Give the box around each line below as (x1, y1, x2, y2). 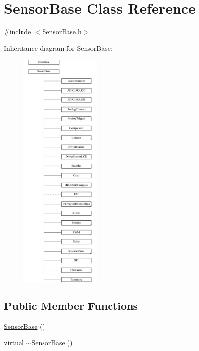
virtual (4, 337, 24, 348)
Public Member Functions (4, 298, 138, 313)
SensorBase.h (42, 26, 82, 37)
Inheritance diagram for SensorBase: (4, 43, 112, 53)
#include (4, 26, 31, 37)
